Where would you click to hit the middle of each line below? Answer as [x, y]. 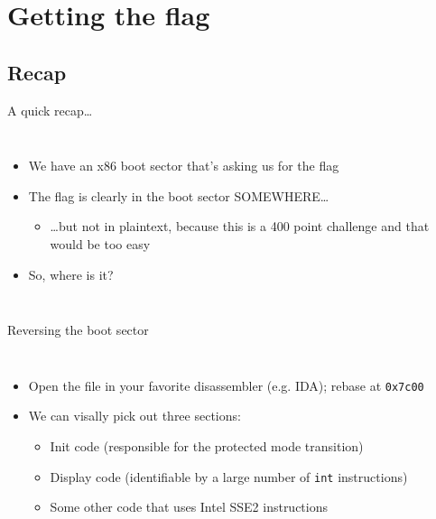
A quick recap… [50, 110]
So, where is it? [71, 274]
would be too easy [100, 243]
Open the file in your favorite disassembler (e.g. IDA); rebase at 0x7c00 [226, 385]
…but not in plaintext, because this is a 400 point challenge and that [240, 226]
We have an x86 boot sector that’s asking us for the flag [184, 166]
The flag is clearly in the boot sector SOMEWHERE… [179, 195]
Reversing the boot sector [78, 330]
